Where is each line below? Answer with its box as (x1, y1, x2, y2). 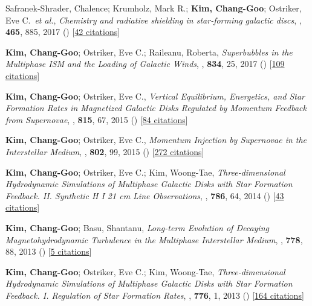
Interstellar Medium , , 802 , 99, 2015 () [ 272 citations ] (5, 145, 204, 158)
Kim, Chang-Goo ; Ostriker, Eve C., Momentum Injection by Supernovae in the (5, 133, 307, 146)
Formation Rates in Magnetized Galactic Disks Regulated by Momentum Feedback (5, 101, 307, 114)
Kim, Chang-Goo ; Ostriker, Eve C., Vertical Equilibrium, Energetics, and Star (5, 89, 305, 102)
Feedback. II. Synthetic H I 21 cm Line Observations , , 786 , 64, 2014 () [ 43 (5, 189, 284, 202)
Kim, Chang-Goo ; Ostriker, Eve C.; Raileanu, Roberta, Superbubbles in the (5, 45, 293, 58)
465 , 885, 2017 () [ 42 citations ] (5, 25, 120, 38)
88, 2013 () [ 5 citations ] (5, 245, 92, 258)
